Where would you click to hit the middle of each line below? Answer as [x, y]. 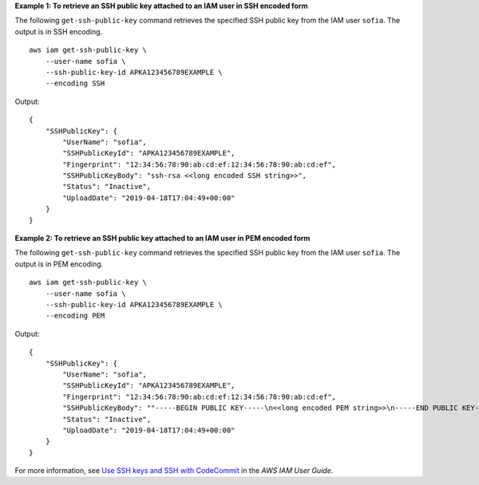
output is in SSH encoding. [59, 31]
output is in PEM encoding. [59, 264]
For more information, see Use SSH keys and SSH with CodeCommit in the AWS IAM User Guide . [174, 471]
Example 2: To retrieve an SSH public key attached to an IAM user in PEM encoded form [162, 239]
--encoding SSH [75, 83]
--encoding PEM [75, 316]
